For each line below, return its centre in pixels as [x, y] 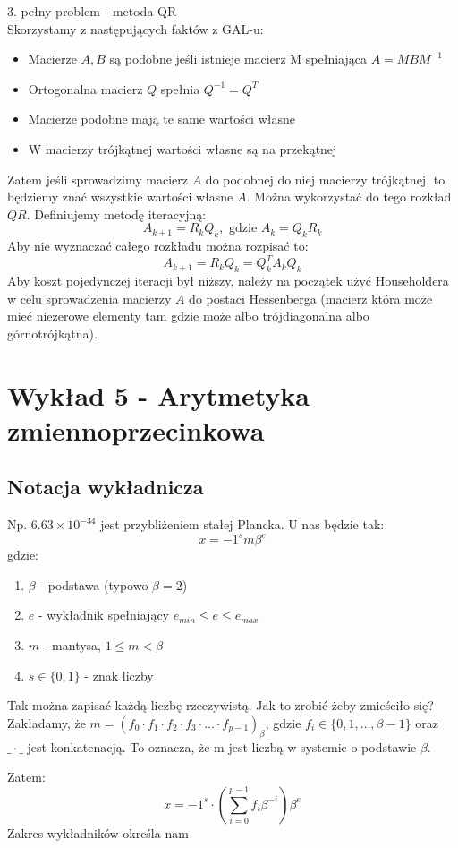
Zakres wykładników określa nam [98, 832]
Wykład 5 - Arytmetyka [158, 394]
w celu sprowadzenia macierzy [89, 298]
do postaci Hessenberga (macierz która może [311, 298]
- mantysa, [72, 645]
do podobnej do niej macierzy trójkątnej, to [325, 179]
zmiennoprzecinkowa [136, 429]
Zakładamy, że [47, 722]
